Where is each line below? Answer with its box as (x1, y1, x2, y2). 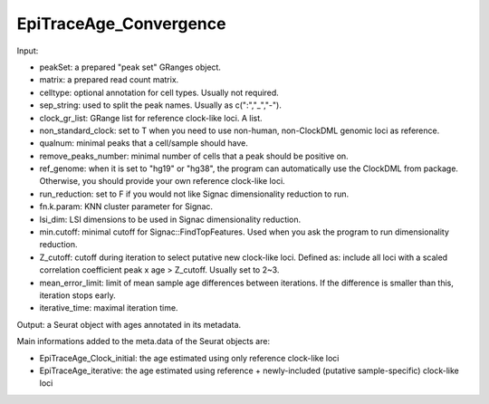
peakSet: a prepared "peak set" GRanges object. (39, 62, 222, 72)
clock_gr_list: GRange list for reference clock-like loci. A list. (39, 112, 263, 123)
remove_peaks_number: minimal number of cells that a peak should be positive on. (39, 150, 349, 161)
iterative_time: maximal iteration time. (39, 303, 178, 313)
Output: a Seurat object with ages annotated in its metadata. (16, 319, 242, 330)
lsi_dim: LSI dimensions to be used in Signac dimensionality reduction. (39, 214, 302, 225)
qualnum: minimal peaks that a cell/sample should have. (39, 138, 248, 149)
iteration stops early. (39, 290, 117, 301)
